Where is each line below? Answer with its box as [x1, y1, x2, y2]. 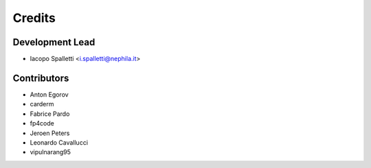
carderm [30, 100, 54, 108]
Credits [12, 10, 56, 25]
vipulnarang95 [30, 148, 71, 156]
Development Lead [12, 36, 95, 48]
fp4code [30, 119, 54, 128]
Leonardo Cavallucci [30, 138, 89, 147]
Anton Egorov [30, 90, 69, 99]
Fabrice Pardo [30, 110, 70, 118]
